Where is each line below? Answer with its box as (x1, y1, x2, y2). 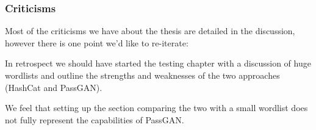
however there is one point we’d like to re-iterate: (5, 36, 189, 49)
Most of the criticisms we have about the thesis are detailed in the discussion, (5, 24, 295, 37)
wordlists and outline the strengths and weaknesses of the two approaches (5, 69, 280, 81)
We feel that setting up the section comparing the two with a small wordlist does (5, 101, 308, 114)
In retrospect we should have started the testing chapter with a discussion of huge (5, 57, 311, 70)
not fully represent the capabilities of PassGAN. (5, 113, 184, 126)
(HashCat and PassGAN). (5, 81, 102, 93)
